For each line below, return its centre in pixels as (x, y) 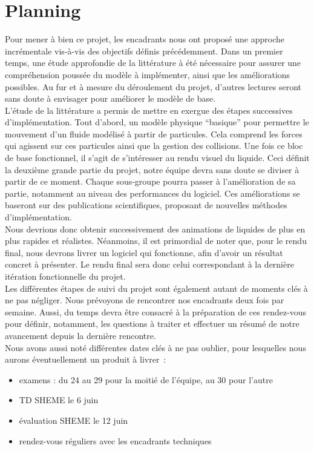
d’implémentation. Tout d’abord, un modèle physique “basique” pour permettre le (157, 122)
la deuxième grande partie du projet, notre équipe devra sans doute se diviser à (152, 169)
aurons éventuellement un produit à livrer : (86, 359)
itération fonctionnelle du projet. (65, 276)
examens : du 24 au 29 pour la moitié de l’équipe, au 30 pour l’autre (146, 379)
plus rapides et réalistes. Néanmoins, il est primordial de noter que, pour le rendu (156, 241)
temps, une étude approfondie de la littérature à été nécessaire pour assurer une (153, 63)
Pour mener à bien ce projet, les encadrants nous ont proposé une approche (145, 39)
